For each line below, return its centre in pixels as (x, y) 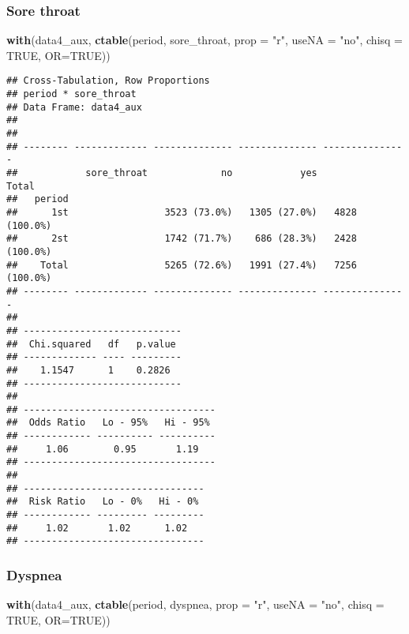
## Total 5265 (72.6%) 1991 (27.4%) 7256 (182, 265)
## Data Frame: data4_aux (74, 107)
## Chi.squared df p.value (91, 344)
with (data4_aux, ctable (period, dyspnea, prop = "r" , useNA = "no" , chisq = (195, 604)
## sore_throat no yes (162, 173)
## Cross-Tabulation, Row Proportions (108, 81)
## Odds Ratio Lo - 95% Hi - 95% (108, 423)
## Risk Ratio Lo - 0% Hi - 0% (103, 502)
